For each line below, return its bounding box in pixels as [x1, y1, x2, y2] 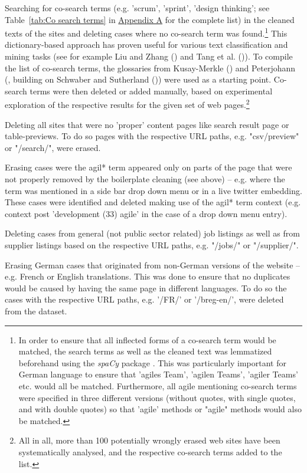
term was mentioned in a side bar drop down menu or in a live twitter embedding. [5, 184, 302, 196]
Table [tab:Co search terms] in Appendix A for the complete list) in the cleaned [5, 13, 295, 25]
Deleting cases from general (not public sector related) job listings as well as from [5, 227, 300, 239]
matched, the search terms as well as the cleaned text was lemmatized [18, 345, 272, 357]
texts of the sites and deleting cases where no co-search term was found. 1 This [5, 25, 288, 39]
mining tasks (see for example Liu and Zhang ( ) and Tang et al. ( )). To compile [5, 50, 293, 63]
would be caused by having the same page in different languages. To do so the [5, 281, 287, 294]
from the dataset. [5, 304, 67, 317]
